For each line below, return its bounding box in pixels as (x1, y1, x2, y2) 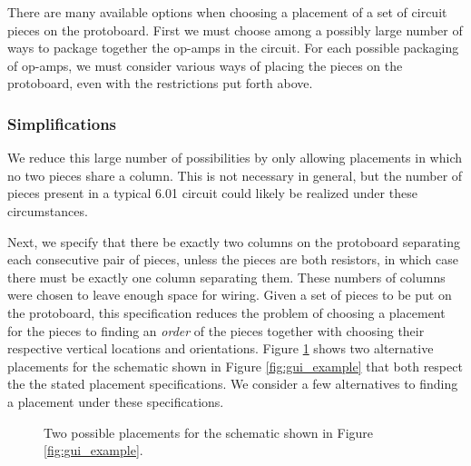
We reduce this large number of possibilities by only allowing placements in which (7, 148, 463, 167)
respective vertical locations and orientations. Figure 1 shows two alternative (7, 339, 434, 358)
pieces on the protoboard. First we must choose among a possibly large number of (7, 20, 463, 39)
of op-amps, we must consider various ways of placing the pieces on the (7, 55, 403, 74)
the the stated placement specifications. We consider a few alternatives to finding (7, 374, 458, 393)
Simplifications (7, 112, 117, 134)
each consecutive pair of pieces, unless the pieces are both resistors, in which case (7, 250, 458, 269)
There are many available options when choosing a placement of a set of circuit (7, 3, 447, 21)
